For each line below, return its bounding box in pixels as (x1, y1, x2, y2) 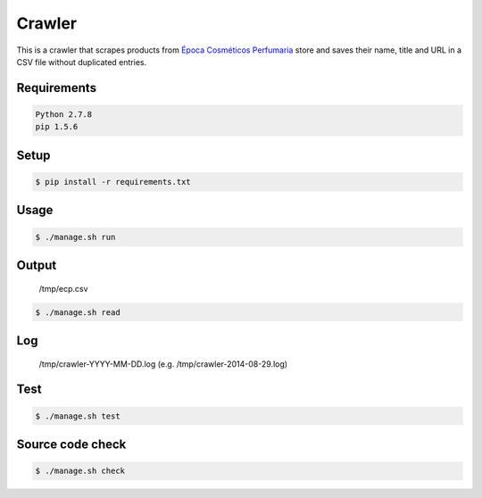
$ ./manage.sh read (35, 307, 120, 317)
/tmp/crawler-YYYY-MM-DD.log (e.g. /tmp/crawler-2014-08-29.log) (38, 358, 288, 369)
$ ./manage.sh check (35, 466, 125, 477)
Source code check (16, 436, 127, 452)
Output (16, 257, 57, 272)
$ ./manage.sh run (35, 232, 116, 242)
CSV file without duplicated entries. (16, 56, 147, 67)
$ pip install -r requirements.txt (35, 177, 191, 187)
